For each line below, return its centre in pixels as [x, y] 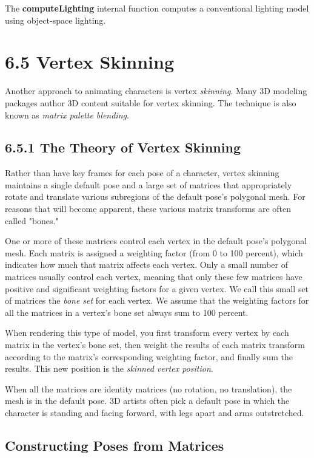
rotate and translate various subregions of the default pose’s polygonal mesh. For [155, 197]
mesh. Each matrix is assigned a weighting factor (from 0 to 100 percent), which [154, 252]
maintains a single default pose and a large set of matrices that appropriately [149, 184]
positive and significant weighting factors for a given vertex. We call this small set [157, 288]
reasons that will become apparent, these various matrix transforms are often [148, 209]
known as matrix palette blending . [67, 114]
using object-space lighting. [55, 20]
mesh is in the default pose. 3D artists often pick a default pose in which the [147, 401]
